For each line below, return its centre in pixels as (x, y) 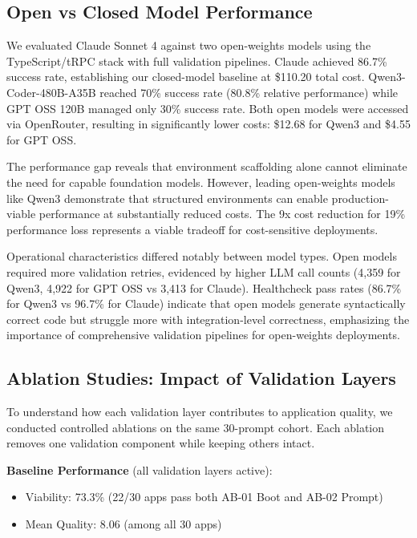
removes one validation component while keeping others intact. (161, 443)
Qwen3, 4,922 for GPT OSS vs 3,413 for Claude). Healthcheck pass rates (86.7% (204, 287)
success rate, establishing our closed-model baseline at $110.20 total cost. (186, 77)
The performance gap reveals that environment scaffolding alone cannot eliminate (207, 166)
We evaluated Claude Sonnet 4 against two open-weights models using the (189, 45)
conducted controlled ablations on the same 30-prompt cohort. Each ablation (196, 427)
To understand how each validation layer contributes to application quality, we (200, 412)
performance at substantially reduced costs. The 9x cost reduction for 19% (222, 214)
